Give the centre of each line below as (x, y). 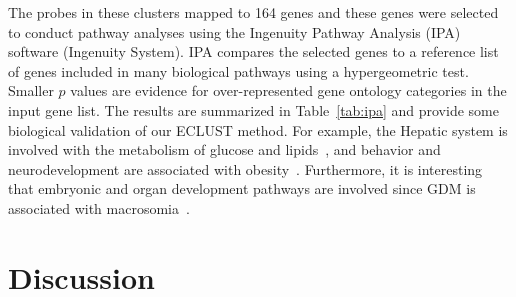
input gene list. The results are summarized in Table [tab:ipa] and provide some (253, 109)
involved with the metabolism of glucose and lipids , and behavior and (224, 149)
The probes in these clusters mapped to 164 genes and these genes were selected (253, 12)
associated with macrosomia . (99, 207)
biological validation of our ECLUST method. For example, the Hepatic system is (258, 129)
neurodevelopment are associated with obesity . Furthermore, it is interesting (245, 168)
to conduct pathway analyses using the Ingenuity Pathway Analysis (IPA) (234, 31)
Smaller (31, 90)
